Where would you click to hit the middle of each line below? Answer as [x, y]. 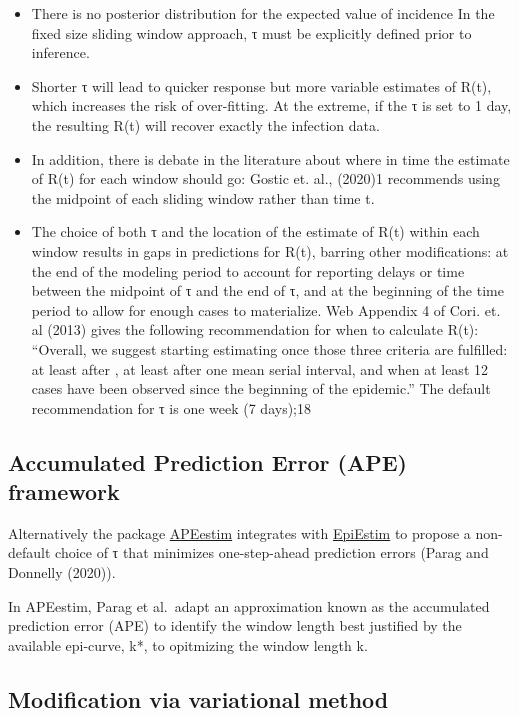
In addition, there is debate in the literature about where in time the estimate [270, 158]
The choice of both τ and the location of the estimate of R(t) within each [255, 231]
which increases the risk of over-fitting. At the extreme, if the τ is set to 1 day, [271, 105]
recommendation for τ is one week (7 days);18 [171, 407]
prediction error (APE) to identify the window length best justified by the [235, 625]
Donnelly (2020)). [62, 572]
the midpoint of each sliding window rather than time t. [203, 197]
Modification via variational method [198, 698]
